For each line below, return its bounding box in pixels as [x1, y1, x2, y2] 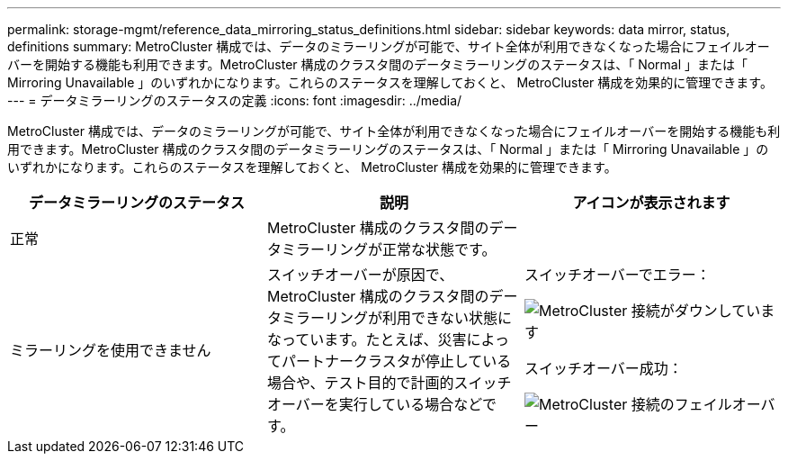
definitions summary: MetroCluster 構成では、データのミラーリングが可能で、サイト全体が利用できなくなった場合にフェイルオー [7, 39, 770, 54]
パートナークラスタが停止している [281, 352, 512, 370]
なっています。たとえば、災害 [266, 330, 467, 348]
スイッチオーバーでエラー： [524, 266, 711, 284]
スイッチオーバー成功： [524, 359, 683, 377]
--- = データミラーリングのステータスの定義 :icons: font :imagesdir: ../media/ [7, 93, 462, 108]
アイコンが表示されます [572, 194, 730, 212]
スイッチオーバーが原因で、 [266, 266, 454, 284]
